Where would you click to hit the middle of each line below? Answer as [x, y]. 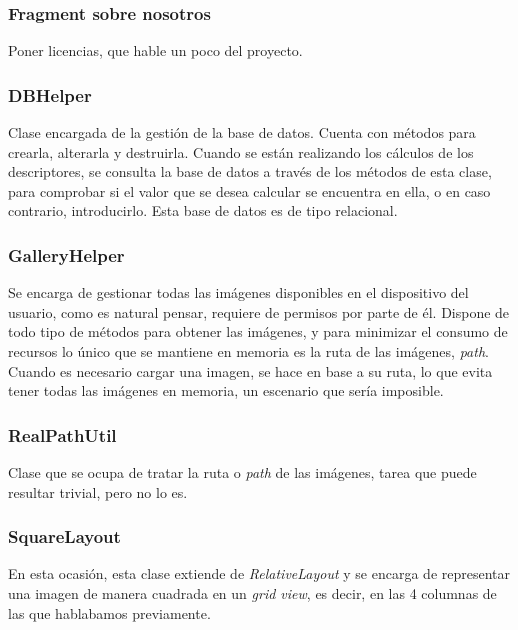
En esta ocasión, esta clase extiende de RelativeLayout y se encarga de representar [259, 573]
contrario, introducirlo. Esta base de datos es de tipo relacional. [203, 210]
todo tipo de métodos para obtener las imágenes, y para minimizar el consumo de [258, 331]
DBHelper [50, 94]
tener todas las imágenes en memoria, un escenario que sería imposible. [226, 390]
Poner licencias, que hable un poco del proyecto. [155, 50]
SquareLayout [64, 536]
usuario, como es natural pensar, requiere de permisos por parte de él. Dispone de [259, 311]
